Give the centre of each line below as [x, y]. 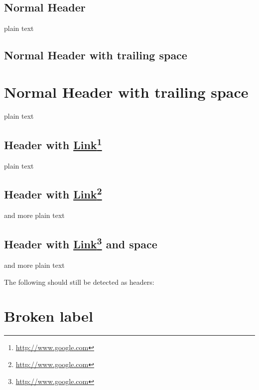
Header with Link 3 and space [81, 243]
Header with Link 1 [53, 143]
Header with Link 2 [53, 193]
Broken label [49, 316]
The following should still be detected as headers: [79, 282]
